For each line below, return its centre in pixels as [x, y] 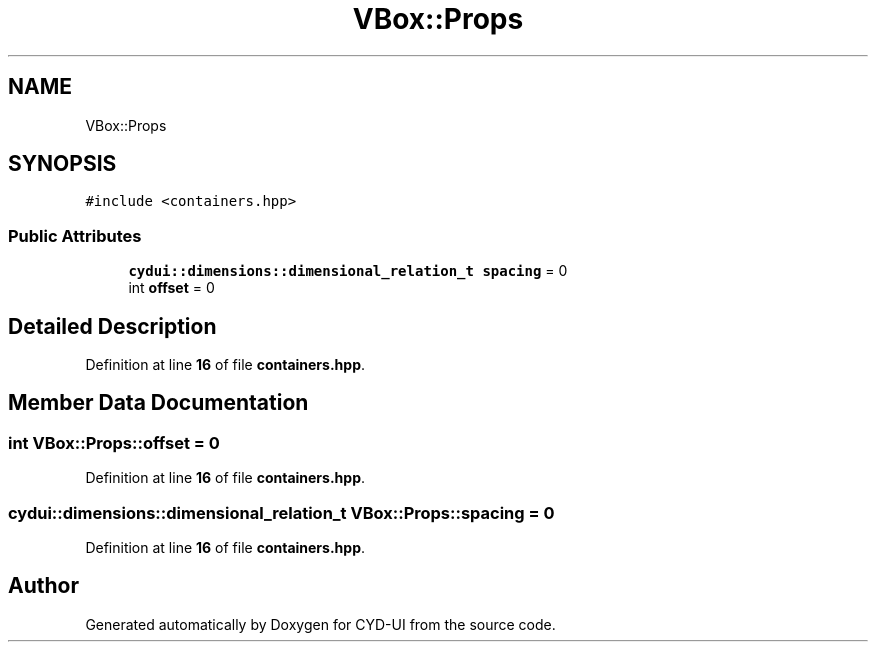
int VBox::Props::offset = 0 [114, 442]
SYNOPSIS [62, 164]
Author [43, 586]
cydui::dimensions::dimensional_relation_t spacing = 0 [348, 271]
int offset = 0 [171, 288]
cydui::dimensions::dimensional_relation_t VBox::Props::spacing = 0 [281, 512]
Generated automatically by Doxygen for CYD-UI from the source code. [320, 624]
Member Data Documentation [158, 403]
